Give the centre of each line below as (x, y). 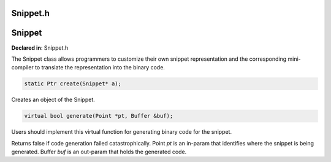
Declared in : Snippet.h (40, 48)
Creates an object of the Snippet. (53, 100)
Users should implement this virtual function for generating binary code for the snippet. (122, 132)
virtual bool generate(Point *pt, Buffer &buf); (99, 116)
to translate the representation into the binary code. (100, 67)
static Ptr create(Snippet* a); (73, 84)
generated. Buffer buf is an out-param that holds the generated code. (99, 152)
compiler (22, 67)
